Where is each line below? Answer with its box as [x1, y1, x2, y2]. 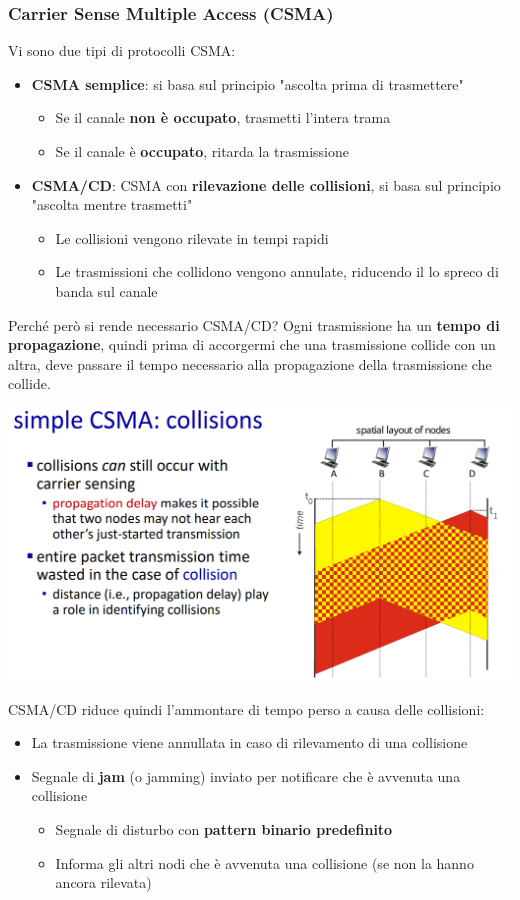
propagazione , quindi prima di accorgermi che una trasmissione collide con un [8, 334, 496, 355]
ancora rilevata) [55, 872, 152, 893]
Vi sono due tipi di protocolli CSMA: [8, 40, 236, 61]
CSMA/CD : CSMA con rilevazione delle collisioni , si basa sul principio [31, 174, 501, 195]
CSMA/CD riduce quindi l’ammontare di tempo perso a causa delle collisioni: [8, 698, 485, 719]
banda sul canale [55, 280, 158, 301]
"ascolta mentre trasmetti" [31, 194, 193, 215]
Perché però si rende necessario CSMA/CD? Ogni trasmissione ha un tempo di [8, 314, 500, 335]
